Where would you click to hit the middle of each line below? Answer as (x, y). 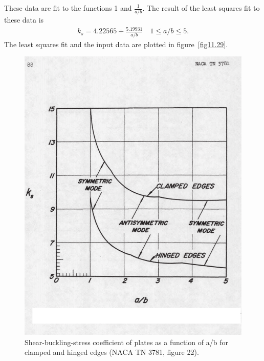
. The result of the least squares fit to (201, 8)
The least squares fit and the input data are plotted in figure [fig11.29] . (116, 44)
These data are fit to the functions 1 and (68, 8)
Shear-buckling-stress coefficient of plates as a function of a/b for (126, 342)
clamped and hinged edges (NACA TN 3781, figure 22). (112, 352)
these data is (24, 20)
